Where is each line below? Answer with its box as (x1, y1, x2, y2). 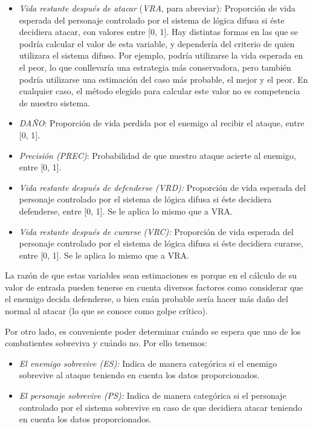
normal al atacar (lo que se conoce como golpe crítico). (5, 305, 208, 317)
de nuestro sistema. (19, 96, 91, 109)
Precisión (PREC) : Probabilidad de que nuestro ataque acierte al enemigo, (19, 149, 296, 161)
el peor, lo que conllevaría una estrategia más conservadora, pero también (19, 60, 291, 73)
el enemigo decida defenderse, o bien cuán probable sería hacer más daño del (5, 292, 288, 305)
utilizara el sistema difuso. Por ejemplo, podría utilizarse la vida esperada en (19, 49, 303, 62)
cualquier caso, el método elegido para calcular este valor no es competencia (19, 85, 300, 97)
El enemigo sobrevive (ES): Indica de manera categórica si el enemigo (19, 356, 277, 369)
